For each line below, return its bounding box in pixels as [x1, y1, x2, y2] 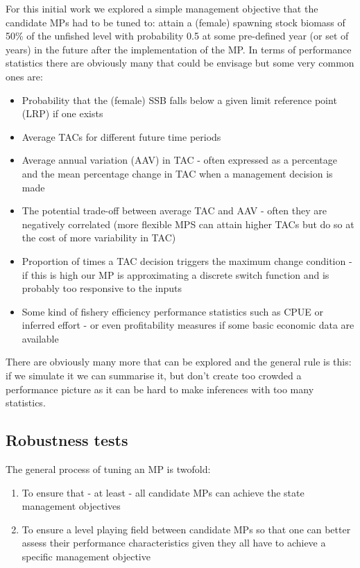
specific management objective [22, 549, 151, 564]
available [22, 331, 59, 345]
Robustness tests [6, 429, 128, 451]
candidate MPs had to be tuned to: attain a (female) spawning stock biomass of [6, 15, 345, 29]
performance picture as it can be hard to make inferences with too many [6, 381, 314, 396]
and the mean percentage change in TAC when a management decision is [22, 166, 333, 180]
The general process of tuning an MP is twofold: [6, 462, 211, 476]
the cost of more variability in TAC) [22, 230, 176, 245]
